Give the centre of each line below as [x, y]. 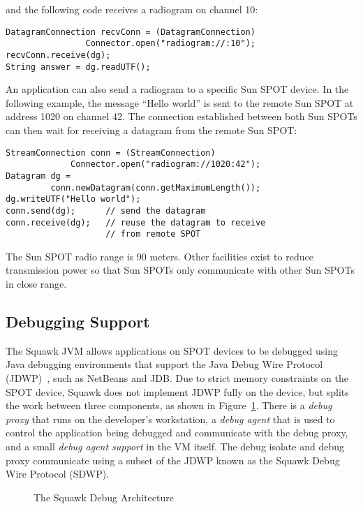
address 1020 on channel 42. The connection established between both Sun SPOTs [181, 116]
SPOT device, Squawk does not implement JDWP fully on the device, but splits [177, 391]
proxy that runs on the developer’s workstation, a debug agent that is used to [170, 419]
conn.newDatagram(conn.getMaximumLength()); [156, 187]
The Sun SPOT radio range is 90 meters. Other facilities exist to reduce [160, 256]
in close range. [36, 284]
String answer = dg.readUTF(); [78, 67]
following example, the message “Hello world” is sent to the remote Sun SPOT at [180, 102]
